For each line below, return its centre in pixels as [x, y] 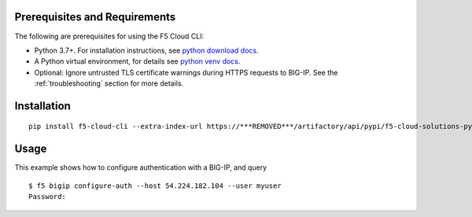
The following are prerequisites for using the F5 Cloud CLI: [109, 36]
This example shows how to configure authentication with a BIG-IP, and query [141, 167]
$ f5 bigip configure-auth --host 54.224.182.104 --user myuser [155, 186]
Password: [47, 197]
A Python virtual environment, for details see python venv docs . [137, 61]
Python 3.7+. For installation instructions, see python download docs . [146, 50]
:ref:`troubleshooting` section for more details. [109, 83]
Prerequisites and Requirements [95, 17]
